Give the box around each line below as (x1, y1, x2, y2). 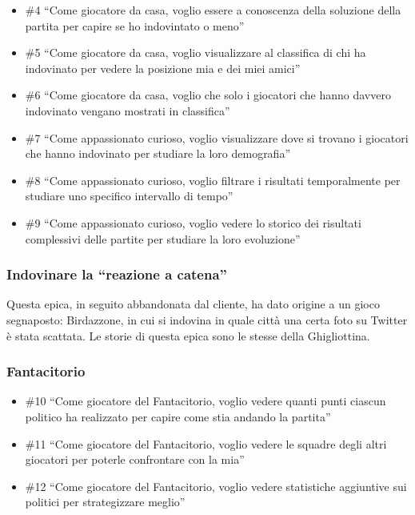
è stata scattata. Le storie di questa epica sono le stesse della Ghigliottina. (6, 327, 370, 344)
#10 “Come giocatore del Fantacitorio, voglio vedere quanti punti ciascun (25, 392, 386, 409)
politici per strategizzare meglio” (25, 493, 186, 510)
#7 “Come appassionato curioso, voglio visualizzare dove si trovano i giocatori (25, 129, 409, 146)
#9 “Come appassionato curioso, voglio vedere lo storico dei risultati (25, 214, 361, 231)
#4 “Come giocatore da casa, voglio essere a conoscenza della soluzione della (25, 2, 401, 18)
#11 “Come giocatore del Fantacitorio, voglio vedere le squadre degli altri (25, 435, 387, 452)
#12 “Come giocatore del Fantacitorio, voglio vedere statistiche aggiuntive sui (25, 477, 407, 494)
